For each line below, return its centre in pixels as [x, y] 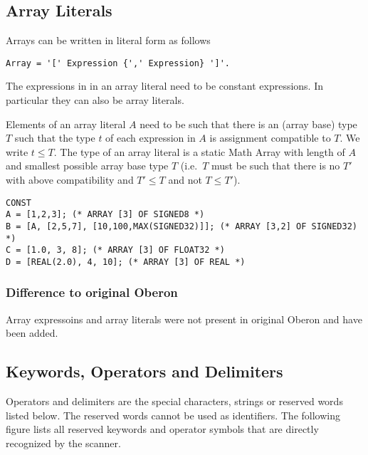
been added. [32, 333]
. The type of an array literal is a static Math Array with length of [199, 151]
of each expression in [151, 138]
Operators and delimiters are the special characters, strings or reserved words [174, 401]
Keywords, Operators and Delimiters [144, 371]
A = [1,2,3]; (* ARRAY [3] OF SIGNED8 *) [105, 215]
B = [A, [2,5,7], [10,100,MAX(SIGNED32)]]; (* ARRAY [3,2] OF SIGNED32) [182, 226]
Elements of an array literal [66, 124]
